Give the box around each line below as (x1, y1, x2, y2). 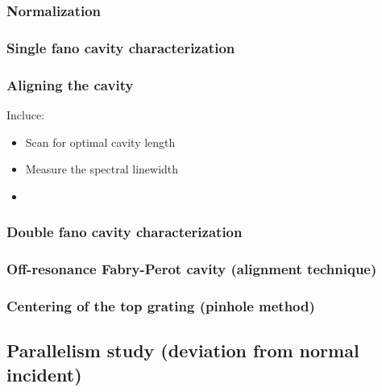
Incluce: (6, 106, 45, 123)
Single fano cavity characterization (6, 37, 235, 57)
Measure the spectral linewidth (25, 161, 179, 177)
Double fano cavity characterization (6, 222, 243, 242)
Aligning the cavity (6, 74, 134, 94)
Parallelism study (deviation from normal (6, 338, 359, 363)
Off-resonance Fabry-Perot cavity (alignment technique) (6, 259, 377, 279)
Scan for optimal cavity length (25, 133, 176, 150)
